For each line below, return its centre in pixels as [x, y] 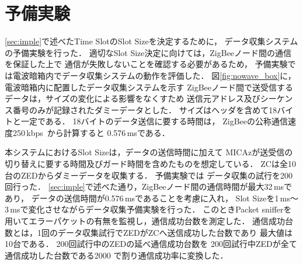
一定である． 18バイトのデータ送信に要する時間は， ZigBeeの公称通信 [154, 121]
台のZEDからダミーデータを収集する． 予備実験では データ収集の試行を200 [149, 175]
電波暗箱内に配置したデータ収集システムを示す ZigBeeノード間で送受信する [149, 87]
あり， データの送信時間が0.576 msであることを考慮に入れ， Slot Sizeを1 [142, 198]
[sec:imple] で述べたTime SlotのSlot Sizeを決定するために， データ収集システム [151, 41]
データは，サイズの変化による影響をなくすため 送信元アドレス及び [133, 98]
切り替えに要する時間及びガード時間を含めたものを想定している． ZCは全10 [150, 164]
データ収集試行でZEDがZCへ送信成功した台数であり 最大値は [175, 232]
